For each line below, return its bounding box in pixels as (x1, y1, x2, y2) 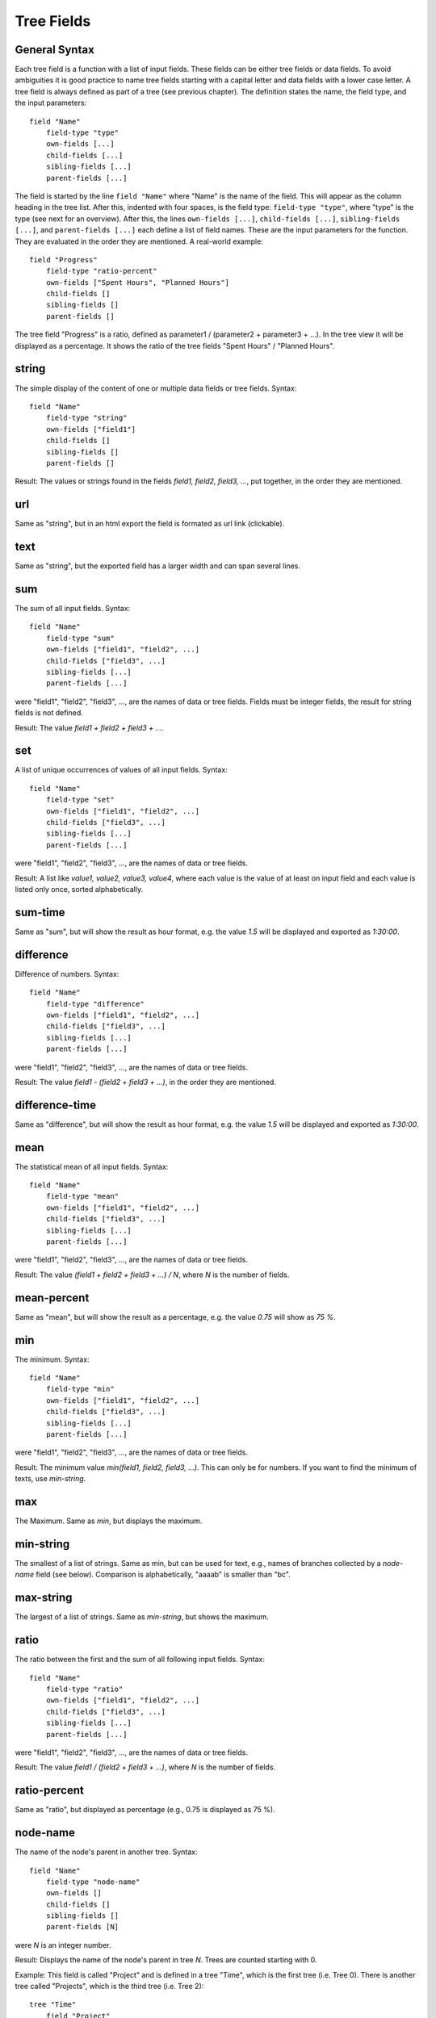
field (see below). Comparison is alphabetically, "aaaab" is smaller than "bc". (36, 1570, 291, 1580)
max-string (15, 1591, 73, 1605)
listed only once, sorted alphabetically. (15, 884, 144, 894)
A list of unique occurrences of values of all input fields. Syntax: (15, 765, 228, 775)
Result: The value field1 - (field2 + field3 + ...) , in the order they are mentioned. (15, 1077, 276, 1086)
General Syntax (15, 43, 94, 57)
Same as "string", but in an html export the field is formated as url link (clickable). (15, 519, 285, 529)
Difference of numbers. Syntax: (15, 969, 119, 978)
